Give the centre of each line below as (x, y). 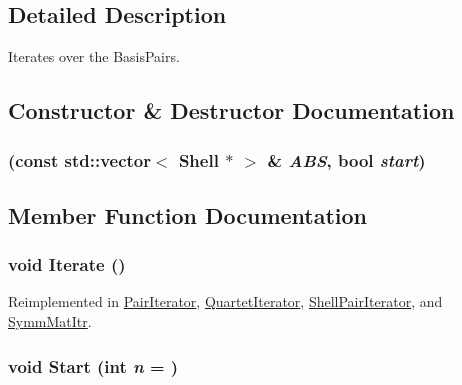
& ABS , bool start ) (346, 159)
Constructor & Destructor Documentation (231, 110)
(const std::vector (80, 159)
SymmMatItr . (50, 321)
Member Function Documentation (188, 214)
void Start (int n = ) (93, 365)
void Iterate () (67, 264)
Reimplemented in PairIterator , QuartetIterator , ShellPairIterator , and (225, 301)
